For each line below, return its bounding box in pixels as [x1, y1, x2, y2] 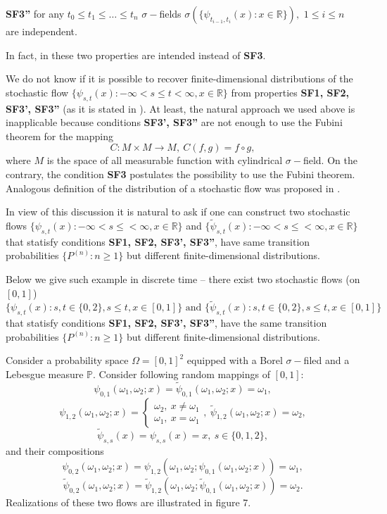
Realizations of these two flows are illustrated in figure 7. [6, 495, 251, 510]
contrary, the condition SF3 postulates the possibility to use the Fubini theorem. [6, 166, 355, 181]
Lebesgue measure [6, 366, 84, 381]
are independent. [6, 24, 77, 38]
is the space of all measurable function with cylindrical [46, 153, 283, 168]
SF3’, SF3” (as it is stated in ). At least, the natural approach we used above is [6, 101, 355, 115]
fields [159, 6, 182, 20]
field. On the [303, 153, 357, 168]
